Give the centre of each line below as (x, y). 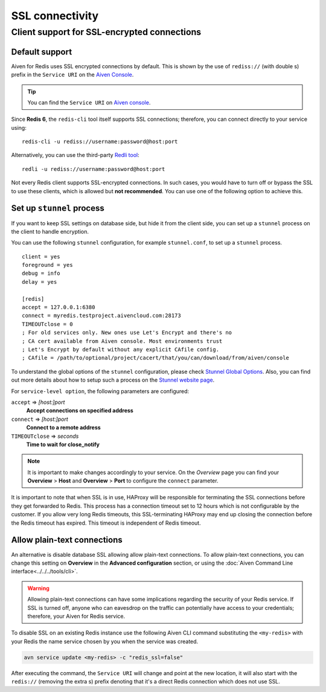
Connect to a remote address (63, 428)
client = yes (41, 256)
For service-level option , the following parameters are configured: (100, 391)
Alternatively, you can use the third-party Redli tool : (75, 155)
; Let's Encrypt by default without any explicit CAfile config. (121, 349)
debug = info (41, 274)
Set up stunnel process (58, 208)
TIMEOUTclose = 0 (47, 324)
